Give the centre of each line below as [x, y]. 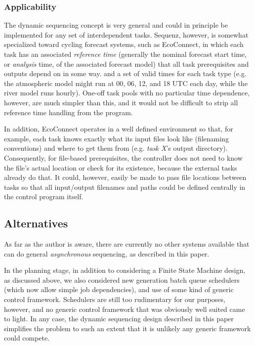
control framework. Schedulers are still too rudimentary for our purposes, [115, 299]
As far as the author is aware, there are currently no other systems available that [127, 244]
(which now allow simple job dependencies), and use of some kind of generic [119, 289]
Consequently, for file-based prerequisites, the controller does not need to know [123, 157]
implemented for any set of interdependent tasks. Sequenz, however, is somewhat [126, 34]
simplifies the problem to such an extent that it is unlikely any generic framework [127, 328]
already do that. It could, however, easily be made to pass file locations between [125, 177]
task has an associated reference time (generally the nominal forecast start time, [125, 54]
